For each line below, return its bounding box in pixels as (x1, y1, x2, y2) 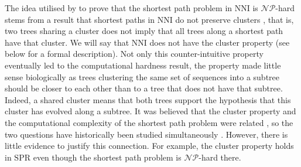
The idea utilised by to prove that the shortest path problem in (5, 2, 232, 13)
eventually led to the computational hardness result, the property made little (5, 59, 281, 71)
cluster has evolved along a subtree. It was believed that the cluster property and (5, 105, 296, 117)
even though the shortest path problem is (33, 151, 182, 163)
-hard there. (199, 151, 241, 163)
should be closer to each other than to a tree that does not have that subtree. (5, 82, 283, 94)
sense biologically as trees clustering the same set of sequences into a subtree (5, 70, 280, 83)
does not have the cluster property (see (149, 36, 290, 48)
